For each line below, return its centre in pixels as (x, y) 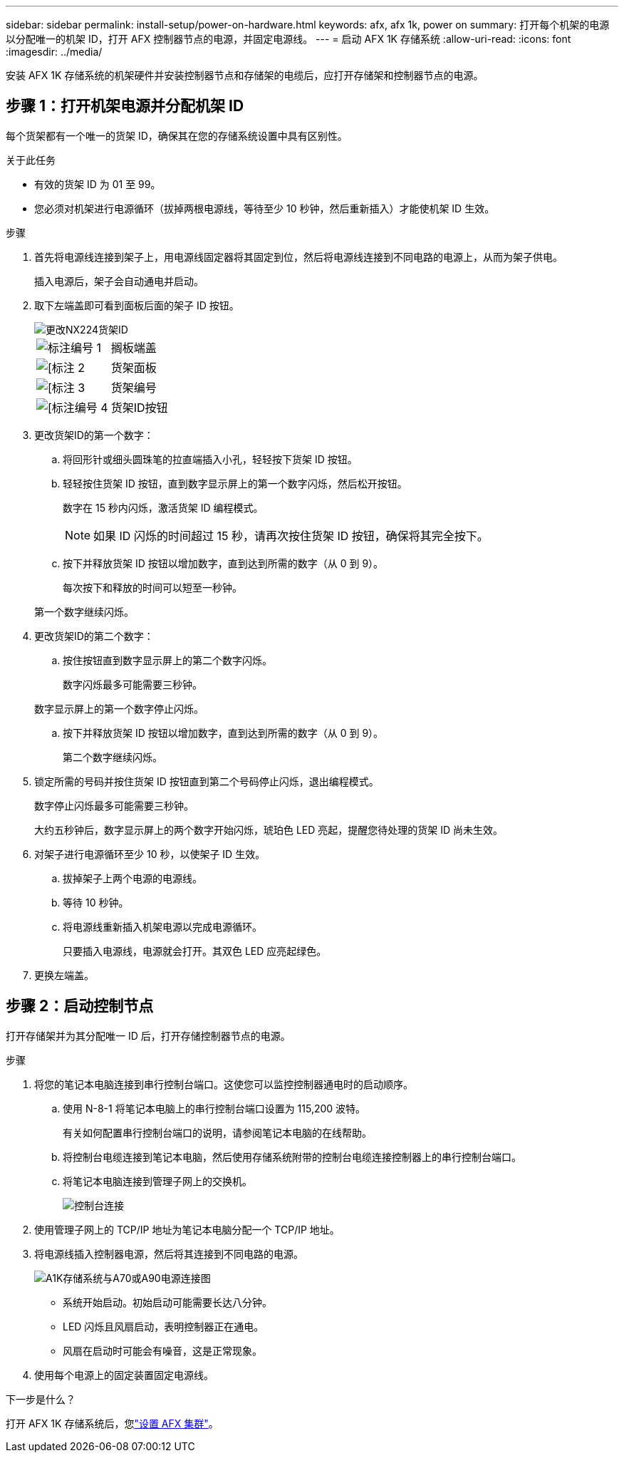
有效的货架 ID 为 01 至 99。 (98, 184)
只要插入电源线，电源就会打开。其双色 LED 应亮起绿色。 (195, 951)
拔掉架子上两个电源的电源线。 (132, 878)
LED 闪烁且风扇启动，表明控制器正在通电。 (163, 1326)
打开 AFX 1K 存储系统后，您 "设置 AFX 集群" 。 (112, 1423)
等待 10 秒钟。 (96, 902)
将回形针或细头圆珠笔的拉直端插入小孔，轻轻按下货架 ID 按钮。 (210, 459)
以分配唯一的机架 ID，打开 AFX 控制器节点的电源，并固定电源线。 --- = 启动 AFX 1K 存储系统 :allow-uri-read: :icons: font (288, 39)
